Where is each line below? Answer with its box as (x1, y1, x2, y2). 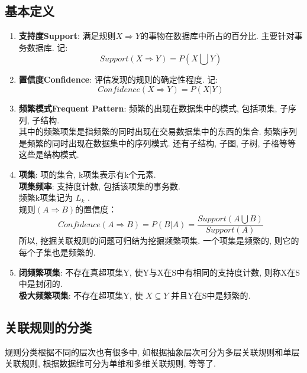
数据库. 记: (27, 41, 68, 53)
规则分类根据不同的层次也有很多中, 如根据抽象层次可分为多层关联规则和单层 (5, 345, 300, 358)
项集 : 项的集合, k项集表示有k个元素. (18, 168, 156, 180)
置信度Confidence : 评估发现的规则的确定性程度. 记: (18, 73, 218, 86)
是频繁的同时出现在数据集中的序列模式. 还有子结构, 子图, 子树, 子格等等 (18, 136, 296, 149)
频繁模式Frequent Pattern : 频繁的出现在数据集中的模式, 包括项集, (18, 102, 277, 114)
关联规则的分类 (5, 318, 92, 336)
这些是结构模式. (18, 148, 79, 161)
